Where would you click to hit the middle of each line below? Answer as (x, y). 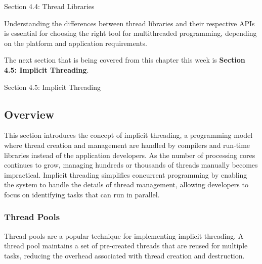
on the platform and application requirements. (76, 43)
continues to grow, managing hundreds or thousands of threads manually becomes (131, 165)
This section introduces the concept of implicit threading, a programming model (128, 135)
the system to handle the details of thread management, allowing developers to (126, 184)
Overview (29, 114)
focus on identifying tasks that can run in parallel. (82, 194)
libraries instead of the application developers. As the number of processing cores (130, 155)
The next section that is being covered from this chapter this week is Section (125, 60)
